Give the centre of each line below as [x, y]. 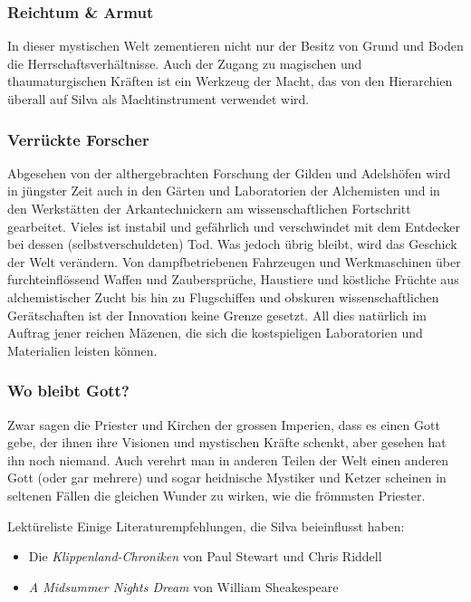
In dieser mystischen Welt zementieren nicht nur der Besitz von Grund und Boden [235, 46]
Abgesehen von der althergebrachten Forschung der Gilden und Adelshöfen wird [229, 172]
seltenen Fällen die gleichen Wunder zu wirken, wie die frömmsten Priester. [216, 495]
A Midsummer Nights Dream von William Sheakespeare [183, 586]
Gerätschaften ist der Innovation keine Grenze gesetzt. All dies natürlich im [217, 315]
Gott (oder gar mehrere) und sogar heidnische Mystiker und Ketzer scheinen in [227, 478]
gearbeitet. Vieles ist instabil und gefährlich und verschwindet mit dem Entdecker [234, 226]
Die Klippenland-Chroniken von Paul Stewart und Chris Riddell [205, 556]
